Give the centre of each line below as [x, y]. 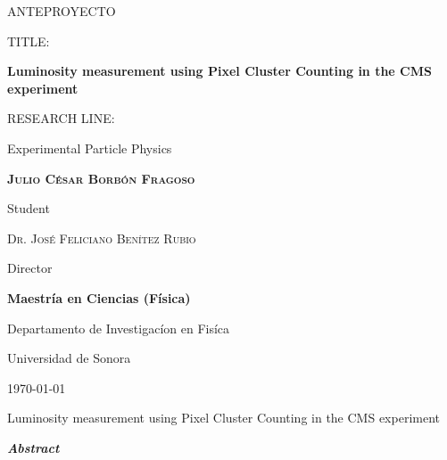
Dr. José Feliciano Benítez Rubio [102, 238]
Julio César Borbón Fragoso [101, 178]
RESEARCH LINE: [61, 118]
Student [29, 208]
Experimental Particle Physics [90, 148]
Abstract [33, 447]
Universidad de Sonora [69, 358]
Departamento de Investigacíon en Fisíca [119, 328]
